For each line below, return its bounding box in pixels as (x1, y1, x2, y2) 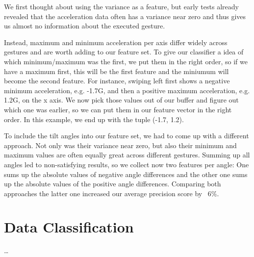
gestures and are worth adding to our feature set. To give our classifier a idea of (4, 47, 244, 57)
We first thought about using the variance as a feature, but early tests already (4, 1, 239, 11)
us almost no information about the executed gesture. (4, 21, 165, 31)
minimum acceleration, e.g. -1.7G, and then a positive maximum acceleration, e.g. (4, 85, 250, 95)
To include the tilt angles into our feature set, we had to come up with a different (4, 130, 249, 141)
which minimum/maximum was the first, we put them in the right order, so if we (4, 56, 248, 66)
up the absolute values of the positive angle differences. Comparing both (4, 179, 221, 189)
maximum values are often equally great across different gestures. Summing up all (4, 150, 250, 160)
